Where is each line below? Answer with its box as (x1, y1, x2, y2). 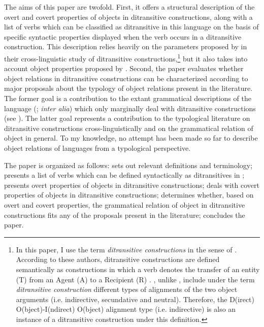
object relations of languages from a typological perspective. (4, 142, 191, 153)
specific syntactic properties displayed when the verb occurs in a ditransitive (4, 31, 242, 42)
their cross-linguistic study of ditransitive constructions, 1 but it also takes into (4, 51, 248, 63)
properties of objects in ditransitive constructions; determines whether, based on (4, 189, 254, 200)
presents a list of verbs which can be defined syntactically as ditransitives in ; (4, 170, 245, 180)
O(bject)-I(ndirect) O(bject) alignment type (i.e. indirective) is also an (16, 304, 236, 314)
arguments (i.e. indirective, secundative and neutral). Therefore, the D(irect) (16, 293, 255, 304)
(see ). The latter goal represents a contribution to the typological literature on (4, 113, 250, 123)
